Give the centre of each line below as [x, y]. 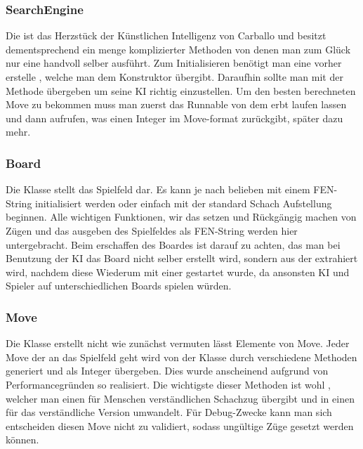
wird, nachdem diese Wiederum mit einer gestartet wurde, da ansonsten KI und [178, 272]
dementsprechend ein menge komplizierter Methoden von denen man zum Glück [178, 49]
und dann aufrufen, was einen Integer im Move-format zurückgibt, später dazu [174, 118]
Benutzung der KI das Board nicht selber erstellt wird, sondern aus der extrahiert [182, 258]
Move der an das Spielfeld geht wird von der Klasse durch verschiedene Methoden [181, 357]
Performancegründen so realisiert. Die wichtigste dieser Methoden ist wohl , [168, 384]
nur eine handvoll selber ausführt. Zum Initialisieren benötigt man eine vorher [174, 63]
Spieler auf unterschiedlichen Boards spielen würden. [119, 286]
